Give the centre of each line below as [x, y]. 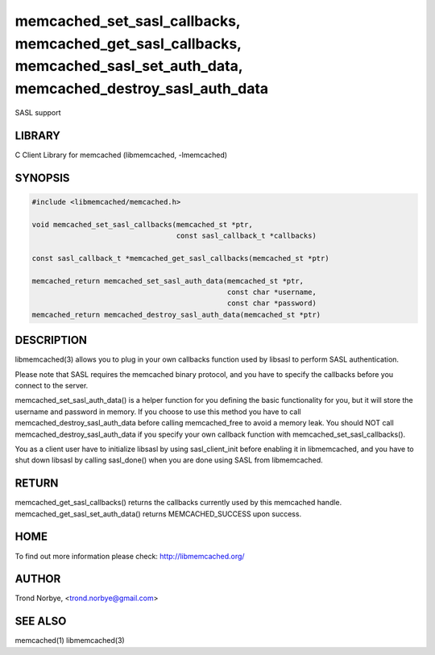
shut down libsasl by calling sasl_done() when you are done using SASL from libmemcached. [169, 460]
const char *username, [272, 292]
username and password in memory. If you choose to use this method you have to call [158, 412]
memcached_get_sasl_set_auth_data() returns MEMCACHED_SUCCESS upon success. [158, 514]
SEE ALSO [41, 622]
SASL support [38, 112]
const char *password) [272, 303]
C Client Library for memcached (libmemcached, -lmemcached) [121, 155]
